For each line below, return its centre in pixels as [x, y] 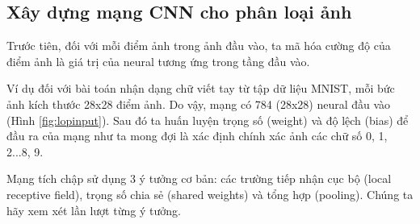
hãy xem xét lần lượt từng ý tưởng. [94, 210]
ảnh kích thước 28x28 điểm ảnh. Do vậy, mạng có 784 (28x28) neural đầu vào [199, 104]
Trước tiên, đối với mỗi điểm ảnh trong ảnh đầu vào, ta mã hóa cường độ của [199, 46]
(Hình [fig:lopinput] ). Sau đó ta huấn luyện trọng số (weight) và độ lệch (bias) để [208, 120]
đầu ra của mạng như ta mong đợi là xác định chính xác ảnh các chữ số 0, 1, [197, 136]
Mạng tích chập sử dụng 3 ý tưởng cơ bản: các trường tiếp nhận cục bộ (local [199, 178]
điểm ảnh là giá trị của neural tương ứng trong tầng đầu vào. [158, 61]
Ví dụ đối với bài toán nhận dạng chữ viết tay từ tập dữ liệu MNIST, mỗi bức [201, 88]
